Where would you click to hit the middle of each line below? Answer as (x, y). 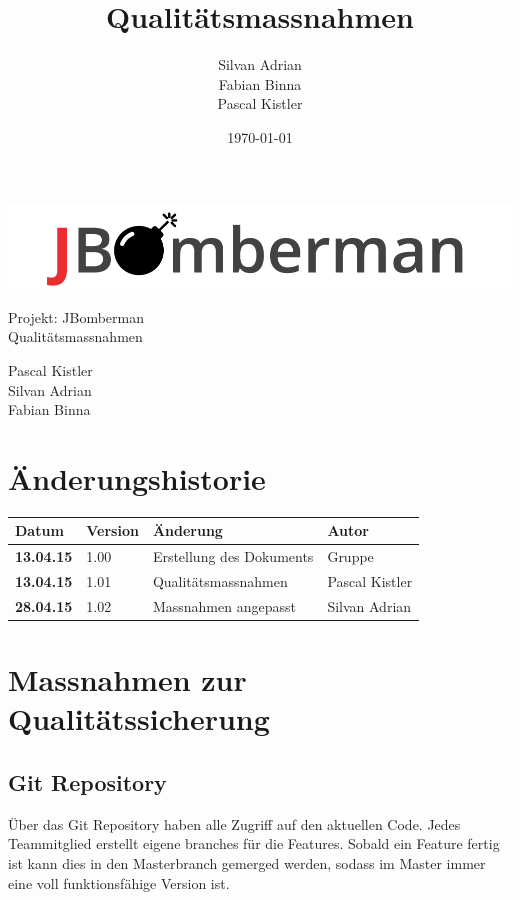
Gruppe (350, 556)
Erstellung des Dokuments (233, 556)
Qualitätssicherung (139, 718)
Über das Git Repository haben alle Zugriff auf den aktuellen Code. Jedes (234, 823)
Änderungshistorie (137, 477)
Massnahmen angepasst (224, 605)
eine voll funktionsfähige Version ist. (119, 882)
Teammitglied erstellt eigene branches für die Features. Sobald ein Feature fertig (254, 843)
